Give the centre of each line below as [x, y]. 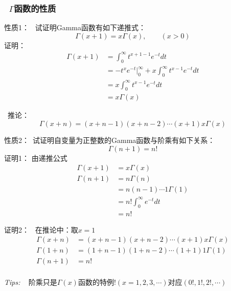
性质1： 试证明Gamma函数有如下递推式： [75, 27]
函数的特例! [97, 282]
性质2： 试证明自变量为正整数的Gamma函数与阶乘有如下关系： [110, 140]
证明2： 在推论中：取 [41, 229]
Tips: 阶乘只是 [31, 282]
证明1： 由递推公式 [36, 158]
